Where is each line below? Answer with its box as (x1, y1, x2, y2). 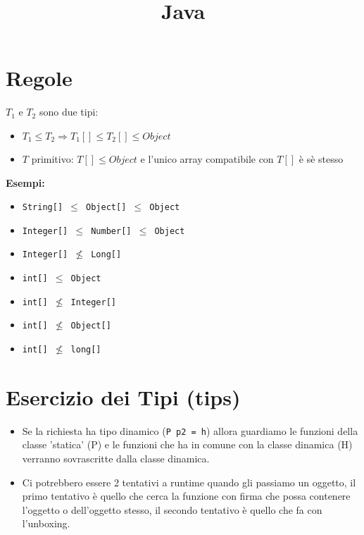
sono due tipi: (39, 104, 99, 119)
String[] (22, 202, 63, 213)
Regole (6, 63, 73, 92)
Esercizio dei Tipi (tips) (6, 382, 241, 411)
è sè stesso (299, 151, 344, 166)
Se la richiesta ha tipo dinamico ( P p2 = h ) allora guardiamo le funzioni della (22, 423, 358, 438)
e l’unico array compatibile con (140, 151, 274, 166)
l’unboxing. (22, 516, 70, 531)
